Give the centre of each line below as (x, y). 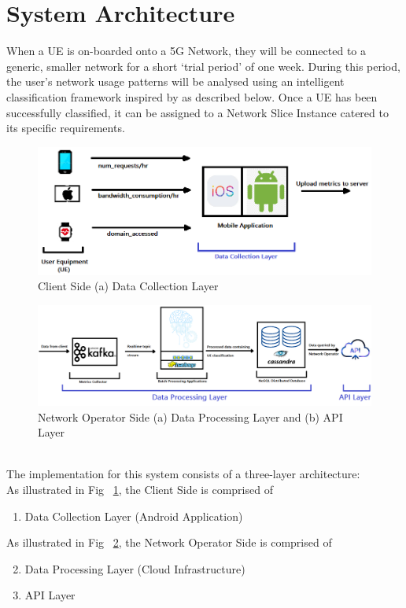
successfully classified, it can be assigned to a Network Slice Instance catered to (197, 112)
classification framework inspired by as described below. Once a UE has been (192, 96)
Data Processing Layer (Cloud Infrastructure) (135, 568)
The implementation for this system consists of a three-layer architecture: (183, 474)
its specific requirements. (66, 128)
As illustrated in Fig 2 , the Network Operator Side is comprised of (169, 542)
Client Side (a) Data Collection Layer (128, 286)
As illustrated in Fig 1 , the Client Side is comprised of (140, 490)
